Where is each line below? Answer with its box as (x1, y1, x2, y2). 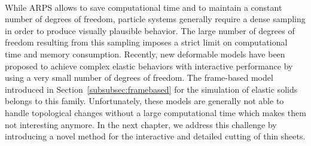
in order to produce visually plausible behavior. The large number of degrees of (5, 24, 295, 36)
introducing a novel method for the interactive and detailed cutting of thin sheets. (5, 130, 306, 142)
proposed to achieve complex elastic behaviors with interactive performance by (5, 59, 293, 72)
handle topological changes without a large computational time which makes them (5, 106, 306, 118)
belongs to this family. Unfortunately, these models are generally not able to (5, 95, 284, 107)
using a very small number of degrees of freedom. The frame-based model (5, 71, 273, 84)
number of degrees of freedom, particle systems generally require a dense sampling (5, 13, 306, 25)
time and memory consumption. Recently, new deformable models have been (5, 47, 285, 60)
